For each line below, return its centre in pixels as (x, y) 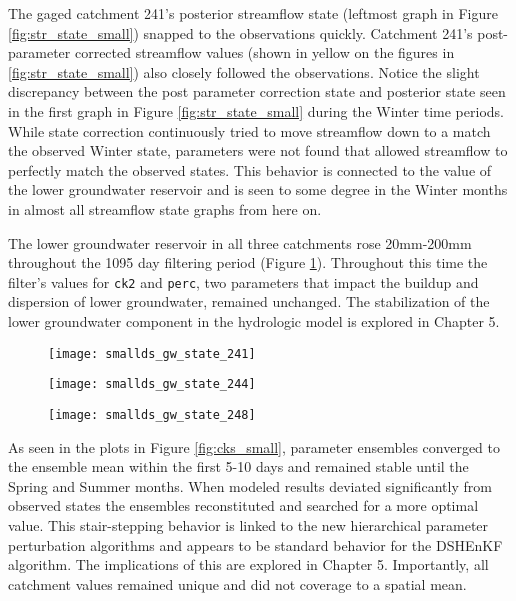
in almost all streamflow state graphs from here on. (165, 208)
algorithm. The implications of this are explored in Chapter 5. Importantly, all (248, 564)
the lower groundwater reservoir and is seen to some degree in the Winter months (258, 189)
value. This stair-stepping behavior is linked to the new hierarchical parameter (248, 524)
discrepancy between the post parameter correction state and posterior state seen (257, 91)
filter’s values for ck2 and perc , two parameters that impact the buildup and (243, 281)
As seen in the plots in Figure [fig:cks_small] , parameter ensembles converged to (254, 446)
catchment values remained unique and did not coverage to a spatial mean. (237, 583)
